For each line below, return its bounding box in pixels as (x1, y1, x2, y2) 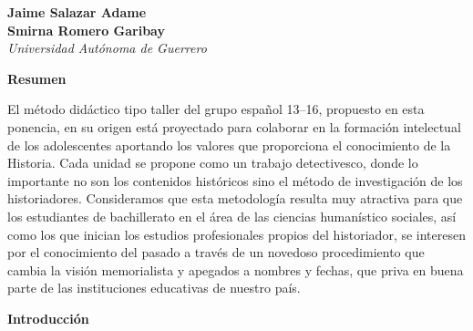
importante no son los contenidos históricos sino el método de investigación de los (7, 171, 463, 190)
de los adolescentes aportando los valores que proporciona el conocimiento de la (7, 135, 451, 154)
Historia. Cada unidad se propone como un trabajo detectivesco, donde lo (7, 153, 418, 172)
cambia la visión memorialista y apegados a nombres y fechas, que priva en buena (7, 260, 464, 279)
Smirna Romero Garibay (7, 20, 165, 39)
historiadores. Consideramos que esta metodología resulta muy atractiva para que (7, 189, 463, 208)
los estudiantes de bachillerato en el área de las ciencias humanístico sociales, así (7, 206, 457, 225)
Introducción (7, 308, 89, 327)
